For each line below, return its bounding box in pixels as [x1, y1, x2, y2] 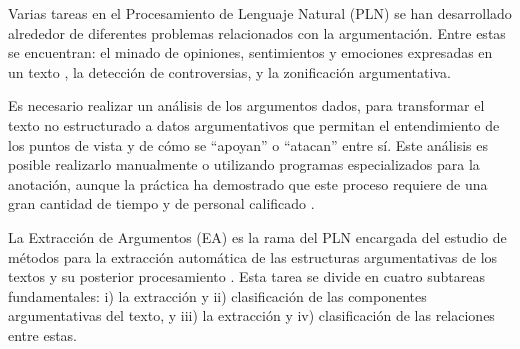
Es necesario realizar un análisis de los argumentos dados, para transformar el [8, 95, 485, 116]
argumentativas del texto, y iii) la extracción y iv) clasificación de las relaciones [8, 305, 495, 326]
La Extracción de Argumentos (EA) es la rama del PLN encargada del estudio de [8, 226, 507, 247]
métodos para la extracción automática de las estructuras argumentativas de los [8, 246, 498, 267]
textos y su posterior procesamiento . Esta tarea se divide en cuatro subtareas [8, 266, 486, 287]
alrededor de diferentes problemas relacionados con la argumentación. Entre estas [8, 22, 506, 43]
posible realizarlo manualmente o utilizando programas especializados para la [8, 154, 480, 175]
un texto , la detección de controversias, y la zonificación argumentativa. [8, 61, 451, 82]
